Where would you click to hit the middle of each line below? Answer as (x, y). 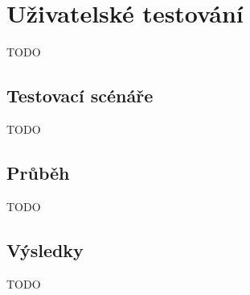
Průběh (38, 172)
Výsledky (45, 249)
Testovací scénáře (80, 96)
